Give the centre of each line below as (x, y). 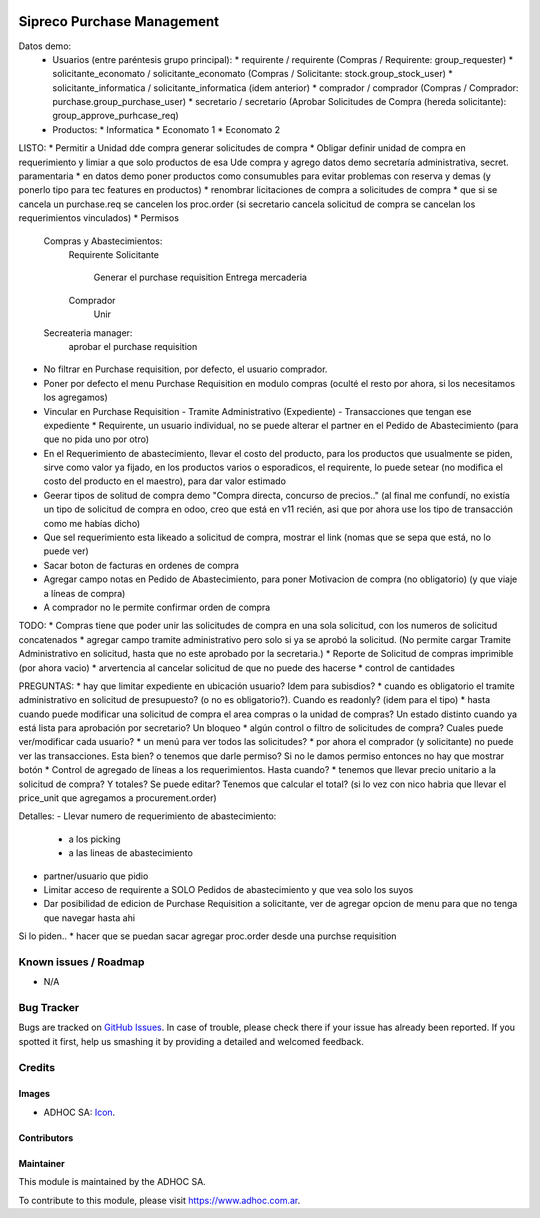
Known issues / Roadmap (81, 962)
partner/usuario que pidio (96, 876)
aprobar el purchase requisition (133, 346)
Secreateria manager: (88, 332)
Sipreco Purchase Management (119, 21)
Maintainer (41, 1163)
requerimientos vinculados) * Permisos (99, 218)
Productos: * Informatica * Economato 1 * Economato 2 (166, 129)
